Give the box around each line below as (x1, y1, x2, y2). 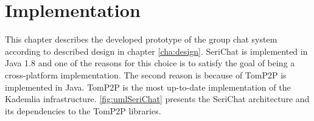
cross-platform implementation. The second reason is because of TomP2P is (5, 68, 287, 81)
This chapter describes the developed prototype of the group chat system (5, 33, 277, 46)
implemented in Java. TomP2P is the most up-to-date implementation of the (5, 80, 291, 93)
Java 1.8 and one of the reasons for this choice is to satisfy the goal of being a (5, 57, 295, 69)
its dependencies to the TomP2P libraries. (5, 104, 161, 117)
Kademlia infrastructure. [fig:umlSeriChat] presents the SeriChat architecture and (5, 92, 310, 105)
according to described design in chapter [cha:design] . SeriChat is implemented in (5, 44, 308, 57)
